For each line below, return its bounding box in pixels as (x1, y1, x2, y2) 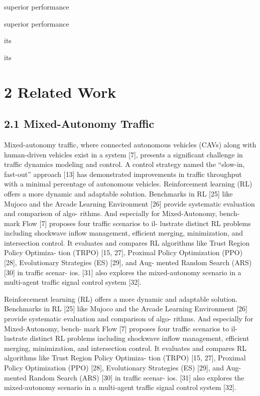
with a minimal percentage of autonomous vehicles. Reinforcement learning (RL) (4, 178, 252, 189)
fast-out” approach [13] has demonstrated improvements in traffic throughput (4, 168, 242, 179)
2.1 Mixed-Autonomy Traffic (4, 116, 155, 131)
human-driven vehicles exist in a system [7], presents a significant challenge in (4, 149, 243, 159)
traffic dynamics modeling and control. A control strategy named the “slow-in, (4, 159, 245, 169)
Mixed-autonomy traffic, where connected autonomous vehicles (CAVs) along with (4, 139, 256, 149)
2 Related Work (4, 81, 116, 102)
